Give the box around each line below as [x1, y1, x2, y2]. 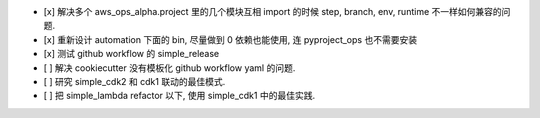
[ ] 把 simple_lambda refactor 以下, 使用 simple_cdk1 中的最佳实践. [43, 90, 315, 102]
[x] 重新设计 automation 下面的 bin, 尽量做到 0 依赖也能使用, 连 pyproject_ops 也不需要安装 [43, 33, 418, 45]
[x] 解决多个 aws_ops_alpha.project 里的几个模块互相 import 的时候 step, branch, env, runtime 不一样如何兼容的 [43, 6, 502, 17]
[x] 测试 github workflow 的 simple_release [43, 48, 220, 60]
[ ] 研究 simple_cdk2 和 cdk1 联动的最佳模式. [43, 75, 226, 87]
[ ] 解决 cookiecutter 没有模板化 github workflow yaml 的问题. [43, 61, 296, 74]
